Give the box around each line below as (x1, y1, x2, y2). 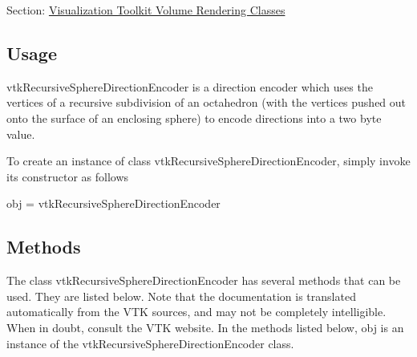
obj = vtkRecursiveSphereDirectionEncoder (6, 195, 221, 212)
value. (6, 125, 35, 142)
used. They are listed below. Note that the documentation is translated (6, 287, 356, 304)
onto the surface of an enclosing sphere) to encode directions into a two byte (6, 109, 382, 126)
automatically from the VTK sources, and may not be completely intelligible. (6, 303, 387, 320)
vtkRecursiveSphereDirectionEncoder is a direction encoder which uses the (6, 78, 373, 95)
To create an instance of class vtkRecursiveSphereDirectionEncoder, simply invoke (6, 152, 411, 169)
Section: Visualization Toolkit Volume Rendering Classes (6, 2, 285, 18)
